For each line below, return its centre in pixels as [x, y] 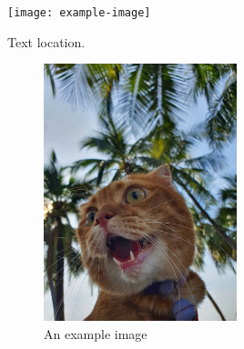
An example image [96, 333]
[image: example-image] [79, 13]
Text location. [46, 41]
